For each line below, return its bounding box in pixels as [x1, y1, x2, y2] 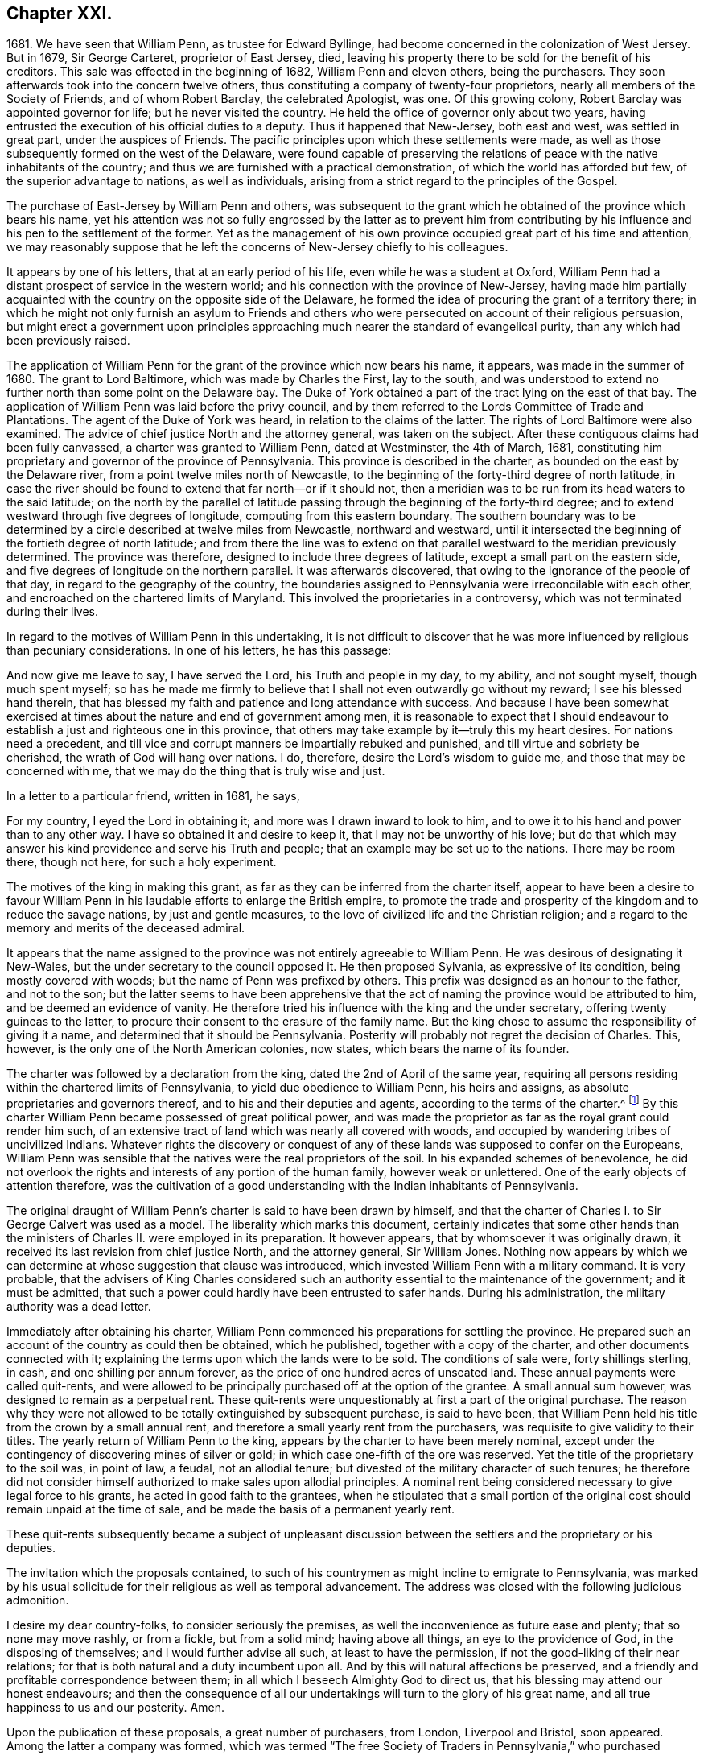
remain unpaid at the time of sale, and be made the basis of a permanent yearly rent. [6, 1502, 455, 1517]
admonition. [6, 1593, 69, 1608]
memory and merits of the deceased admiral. [6, 921, 245, 935]
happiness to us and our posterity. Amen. [6, 1700, 224, 1715]
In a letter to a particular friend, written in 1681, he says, [6, 789, 300, 803]
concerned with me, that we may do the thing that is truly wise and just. [6, 764, 385, 778]
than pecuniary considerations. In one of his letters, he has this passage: [6, 643, 392, 658]
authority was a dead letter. [6, 1299, 151, 1314]
